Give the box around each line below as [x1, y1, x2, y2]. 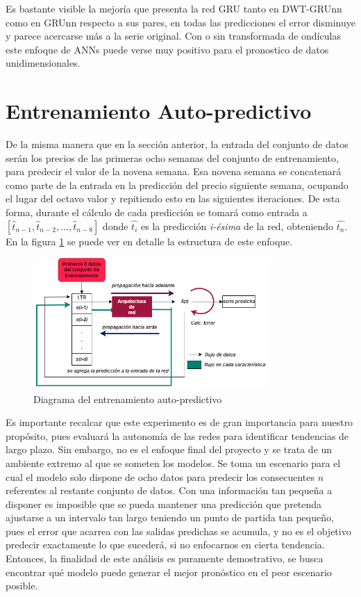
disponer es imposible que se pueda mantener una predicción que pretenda [6, 496, 322, 511]
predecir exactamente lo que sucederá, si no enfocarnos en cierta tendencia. [6, 537, 325, 552]
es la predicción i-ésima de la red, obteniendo [140, 218, 334, 233]
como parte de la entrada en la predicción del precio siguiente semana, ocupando [6, 177, 349, 192]
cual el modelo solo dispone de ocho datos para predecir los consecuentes [6, 469, 315, 484]
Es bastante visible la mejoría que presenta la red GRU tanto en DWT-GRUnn [6, 1, 342, 15]
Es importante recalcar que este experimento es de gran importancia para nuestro [6, 415, 353, 430]
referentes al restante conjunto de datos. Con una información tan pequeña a [6, 483, 333, 498]
